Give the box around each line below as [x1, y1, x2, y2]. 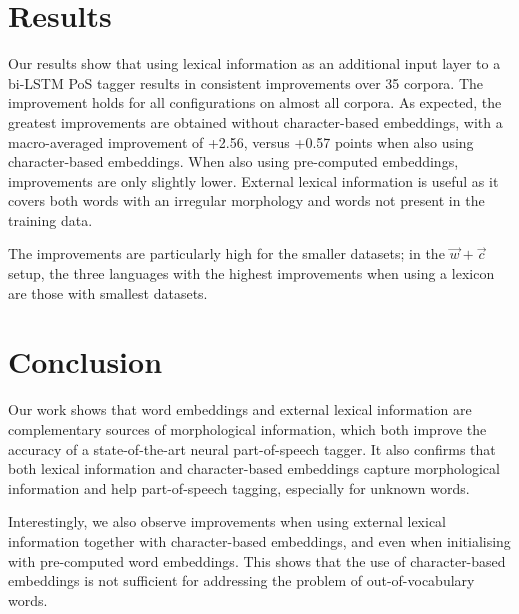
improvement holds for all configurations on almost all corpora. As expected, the [8, 92, 502, 113]
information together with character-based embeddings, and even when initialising [8, 530, 511, 551]
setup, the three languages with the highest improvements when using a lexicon [8, 263, 495, 284]
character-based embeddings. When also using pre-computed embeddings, [8, 151, 459, 172]
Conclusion [8, 341, 163, 382]
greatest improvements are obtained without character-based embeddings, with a [8, 111, 503, 132]
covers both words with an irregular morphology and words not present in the [8, 190, 485, 211]
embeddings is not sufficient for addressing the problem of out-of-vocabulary [8, 570, 475, 591]
